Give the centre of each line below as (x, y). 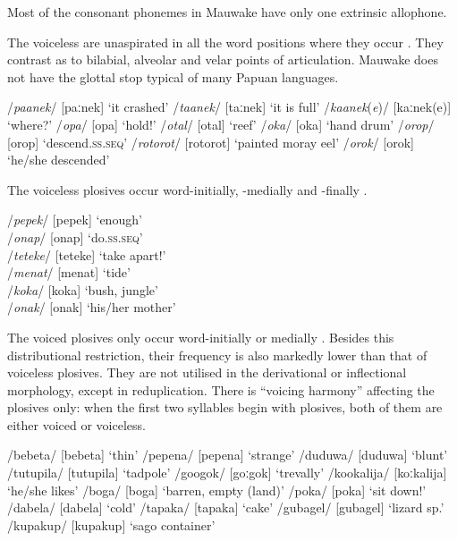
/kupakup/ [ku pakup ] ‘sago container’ (111, 524)
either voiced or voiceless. (76, 424)
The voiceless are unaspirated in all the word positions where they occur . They (225, 42)
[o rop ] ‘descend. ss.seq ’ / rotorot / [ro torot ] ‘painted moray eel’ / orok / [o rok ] (211, 142)
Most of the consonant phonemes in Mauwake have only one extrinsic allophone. (227, 12)
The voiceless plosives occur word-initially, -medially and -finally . (187, 189)
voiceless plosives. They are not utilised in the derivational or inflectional (207, 372)
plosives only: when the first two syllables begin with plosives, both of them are (225, 407)
